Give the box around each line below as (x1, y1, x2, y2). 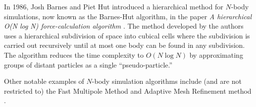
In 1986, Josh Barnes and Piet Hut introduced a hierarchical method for (4, 1, 223, 11)
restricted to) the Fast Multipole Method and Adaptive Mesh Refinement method (4, 85, 252, 96)
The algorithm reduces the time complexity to (4, 49, 144, 60)
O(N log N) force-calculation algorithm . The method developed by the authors (4, 21, 244, 31)
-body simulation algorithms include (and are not (92, 76, 242, 86)
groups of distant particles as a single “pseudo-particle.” (4, 59, 173, 70)
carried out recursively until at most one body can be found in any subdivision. (4, 40, 245, 50)
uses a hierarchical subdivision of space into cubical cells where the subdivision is (4, 30, 250, 40)
